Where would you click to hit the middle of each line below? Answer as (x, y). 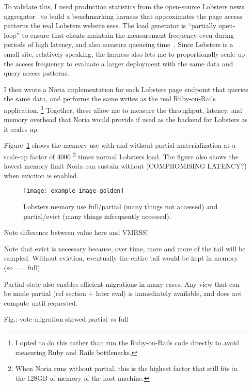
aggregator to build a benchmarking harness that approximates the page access (123, 16)
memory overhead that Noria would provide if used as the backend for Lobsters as (126, 119)
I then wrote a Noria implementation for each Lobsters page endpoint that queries (126, 89)
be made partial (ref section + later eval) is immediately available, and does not (123, 293)
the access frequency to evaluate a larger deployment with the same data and (118, 63)
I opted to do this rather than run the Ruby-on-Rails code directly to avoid (127, 342)
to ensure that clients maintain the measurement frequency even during (128, 35)
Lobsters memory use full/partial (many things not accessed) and (120, 207)
